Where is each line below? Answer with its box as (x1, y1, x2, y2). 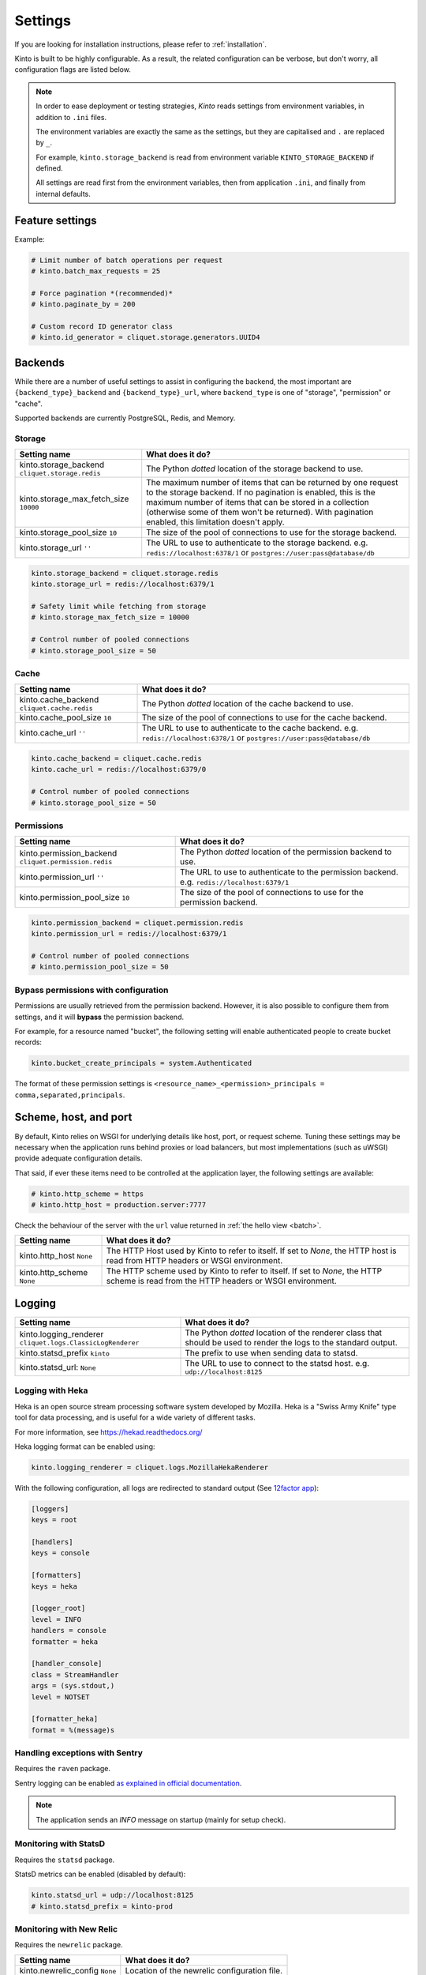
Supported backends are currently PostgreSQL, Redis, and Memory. (14, 413, 236, 423)
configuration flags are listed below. (14, 65, 132, 74)
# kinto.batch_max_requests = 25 (31, 267, 161, 276)
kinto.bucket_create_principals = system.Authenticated (31, 1059, 252, 1068)
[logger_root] (31, 1604, 86, 1613)
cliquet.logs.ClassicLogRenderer (19, 1338, 140, 1347)
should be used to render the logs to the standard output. (185, 1337, 398, 1348)
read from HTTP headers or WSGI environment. (106, 1255, 283, 1266)
